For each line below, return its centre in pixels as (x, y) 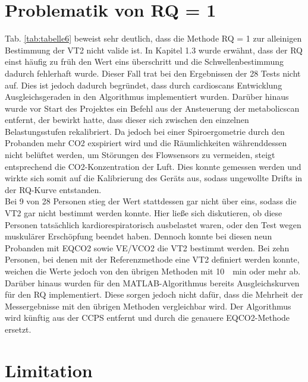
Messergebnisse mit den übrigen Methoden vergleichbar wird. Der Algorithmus (148, 306)
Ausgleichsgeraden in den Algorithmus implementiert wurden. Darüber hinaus (147, 97)
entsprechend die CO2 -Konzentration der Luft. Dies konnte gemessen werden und (153, 166)
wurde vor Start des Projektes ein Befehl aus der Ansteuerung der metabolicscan (152, 108)
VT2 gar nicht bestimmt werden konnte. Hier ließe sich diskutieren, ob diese (144, 213)
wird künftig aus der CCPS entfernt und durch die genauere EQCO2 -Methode (147, 318)
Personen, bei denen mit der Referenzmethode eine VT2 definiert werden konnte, (152, 259)
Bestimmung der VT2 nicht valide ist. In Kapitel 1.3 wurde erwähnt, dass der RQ (154, 50)
